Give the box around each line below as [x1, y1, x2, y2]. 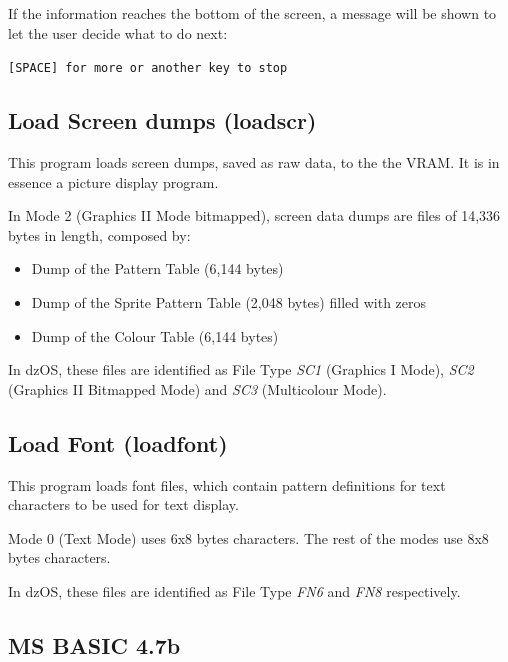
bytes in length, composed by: [8, 224, 191, 245]
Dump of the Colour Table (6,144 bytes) [31, 325, 279, 346]
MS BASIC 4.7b [8, 629, 181, 660]
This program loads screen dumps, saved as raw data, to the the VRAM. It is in [8, 152, 500, 173]
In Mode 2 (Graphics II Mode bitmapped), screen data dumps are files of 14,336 [8, 205, 501, 226]
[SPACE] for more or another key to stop [8, 61, 288, 76]
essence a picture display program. [8, 171, 219, 192]
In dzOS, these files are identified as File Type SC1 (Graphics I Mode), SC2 [8, 359, 474, 380]
